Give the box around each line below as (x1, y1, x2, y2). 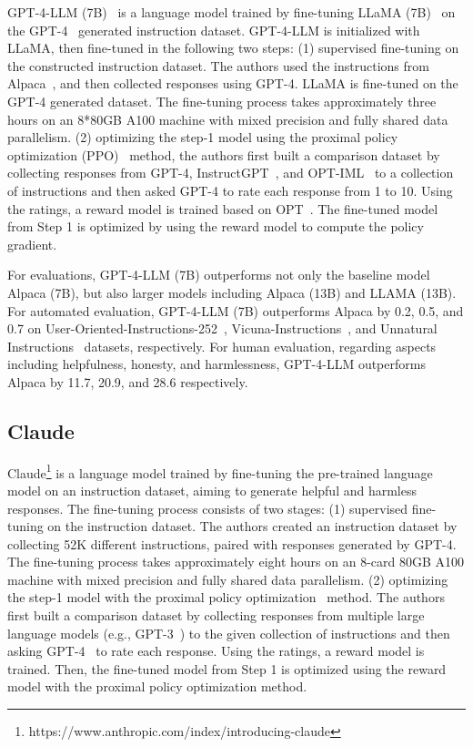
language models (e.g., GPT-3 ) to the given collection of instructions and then (7, 623, 450, 642)
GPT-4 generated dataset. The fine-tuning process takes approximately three (7, 91, 437, 110)
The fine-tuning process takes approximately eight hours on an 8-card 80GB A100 (7, 552, 465, 571)
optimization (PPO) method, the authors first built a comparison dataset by (7, 145, 440, 164)
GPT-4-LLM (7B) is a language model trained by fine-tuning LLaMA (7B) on (7, 3, 456, 21)
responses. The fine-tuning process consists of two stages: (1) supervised (7, 498, 408, 517)
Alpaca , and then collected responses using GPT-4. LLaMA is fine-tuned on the (7, 74, 458, 93)
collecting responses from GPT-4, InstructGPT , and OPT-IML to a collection (7, 163, 454, 182)
